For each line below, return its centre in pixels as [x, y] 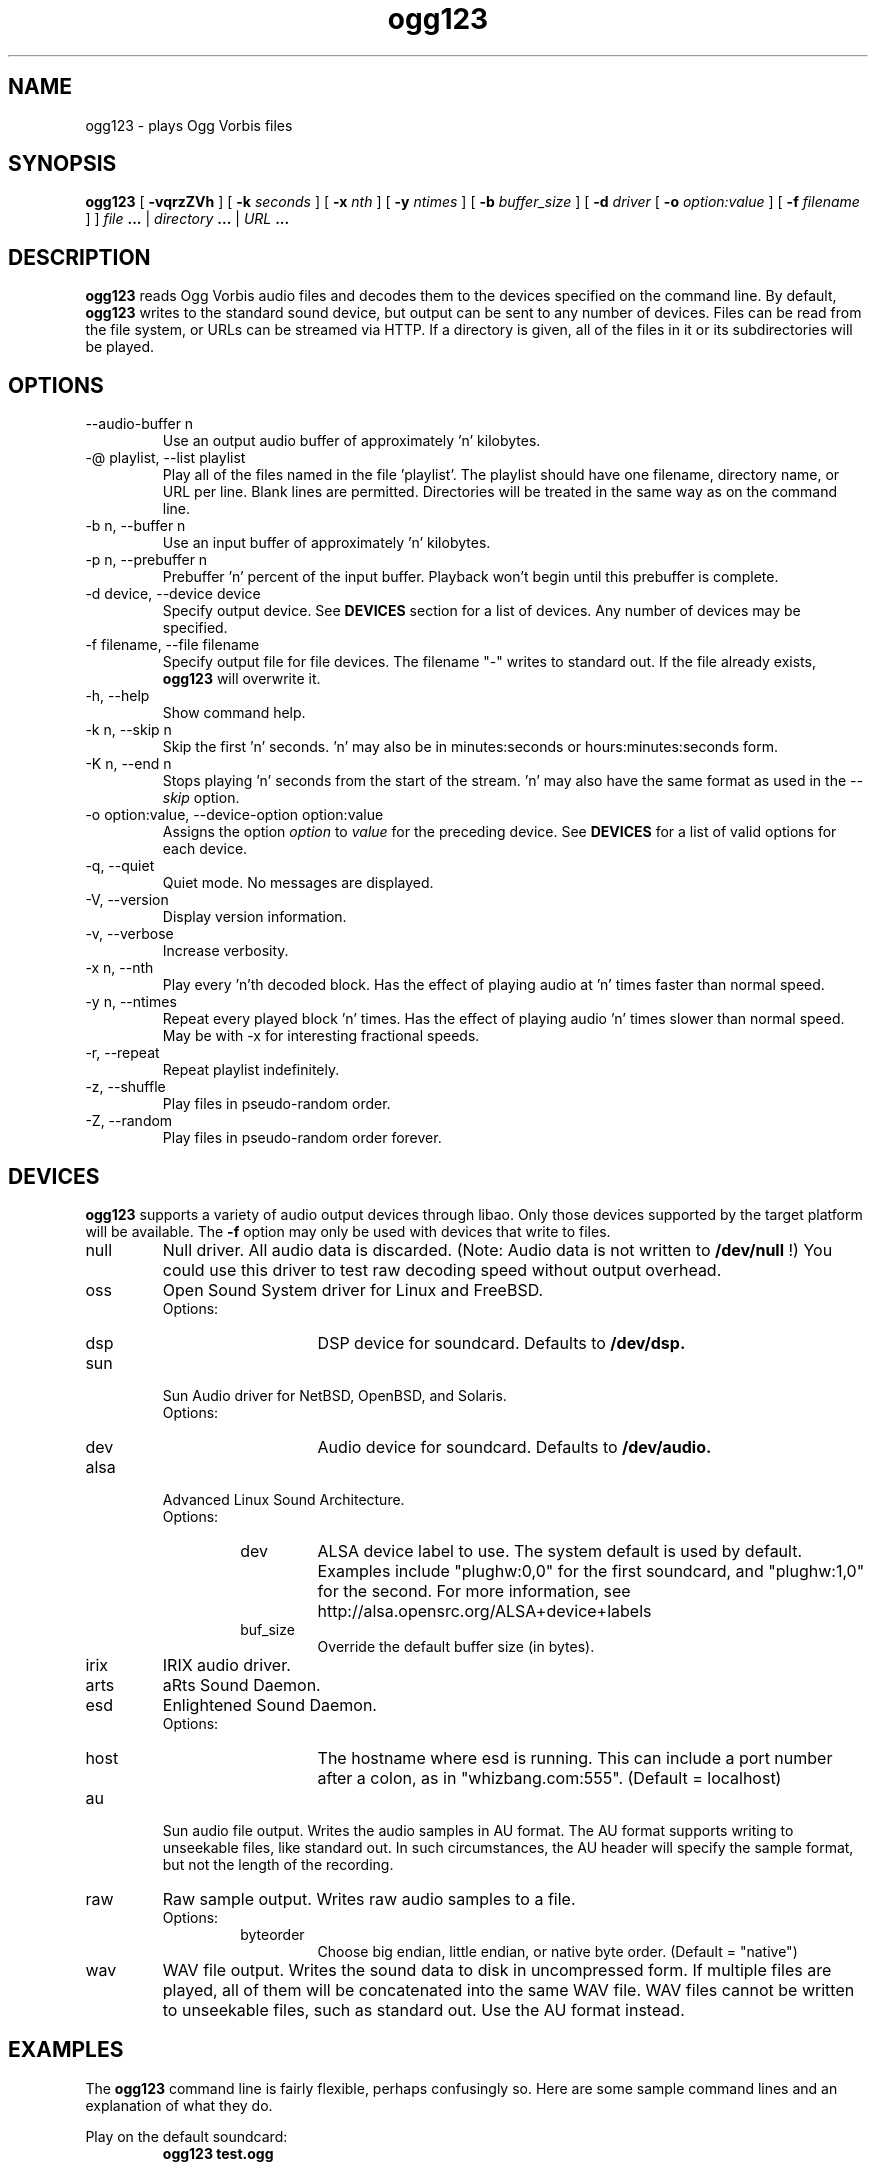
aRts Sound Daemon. [241, 1684]
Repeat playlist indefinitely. [251, 1070]
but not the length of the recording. [278, 1864]
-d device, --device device [173, 594]
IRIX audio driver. [226, 1664]
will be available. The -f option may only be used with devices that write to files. [348, 1231]
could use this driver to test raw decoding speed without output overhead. [442, 1269]
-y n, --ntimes [131, 1002]
